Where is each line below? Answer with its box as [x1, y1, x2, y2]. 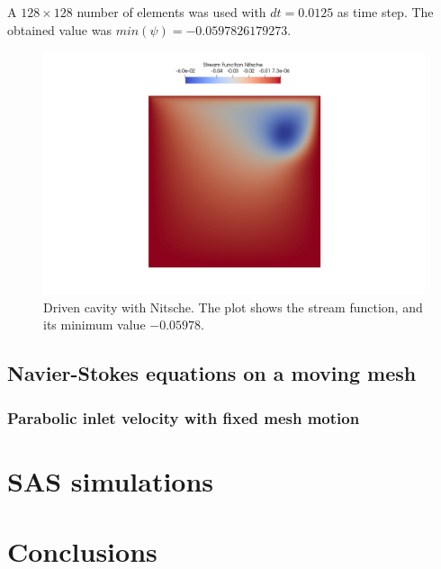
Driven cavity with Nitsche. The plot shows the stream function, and [43, 297, 423, 316]
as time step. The [337, 3, 434, 21]
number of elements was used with [76, 3, 266, 21]
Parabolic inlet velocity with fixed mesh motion [7, 406, 360, 429]
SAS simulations [7, 462, 214, 499]
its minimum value [43, 315, 146, 334]
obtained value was [7, 20, 112, 39]
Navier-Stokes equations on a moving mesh [7, 359, 417, 387]
